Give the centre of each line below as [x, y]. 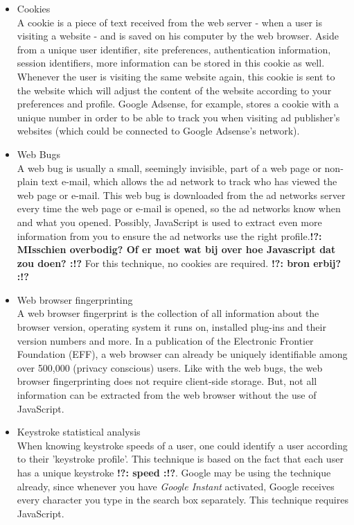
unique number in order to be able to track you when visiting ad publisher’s [178, 117]
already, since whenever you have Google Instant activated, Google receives [176, 486]
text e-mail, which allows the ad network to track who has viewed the [189, 181]
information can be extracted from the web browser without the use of [167, 395]
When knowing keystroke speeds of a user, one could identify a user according [182, 445]
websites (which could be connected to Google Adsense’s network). [158, 131]
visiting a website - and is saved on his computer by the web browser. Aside [178, 36]
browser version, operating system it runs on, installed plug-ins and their [171, 327]
